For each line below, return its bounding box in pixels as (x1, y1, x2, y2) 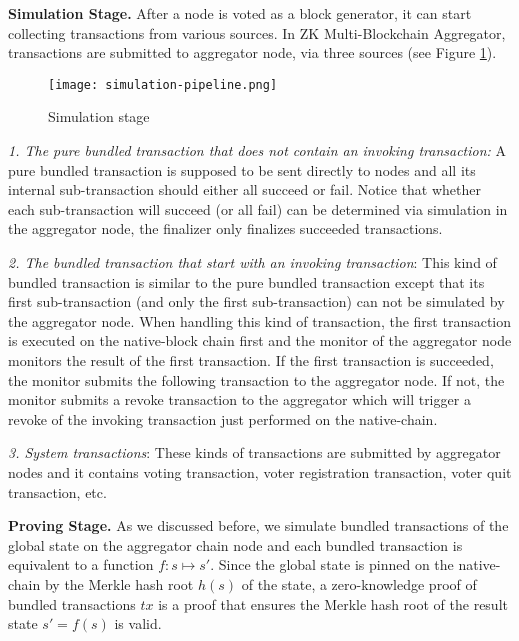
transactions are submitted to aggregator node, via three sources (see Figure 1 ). (8, 42, 497, 63)
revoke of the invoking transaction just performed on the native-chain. (8, 408, 438, 429)
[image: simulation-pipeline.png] (48, 77, 278, 92)
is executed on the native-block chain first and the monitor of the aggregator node (8, 330, 512, 351)
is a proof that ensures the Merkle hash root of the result (158, 593, 508, 614)
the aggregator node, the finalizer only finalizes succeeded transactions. (8, 218, 443, 239)
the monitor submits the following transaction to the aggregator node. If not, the (8, 369, 505, 390)
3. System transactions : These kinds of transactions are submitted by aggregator (8, 442, 501, 463)
